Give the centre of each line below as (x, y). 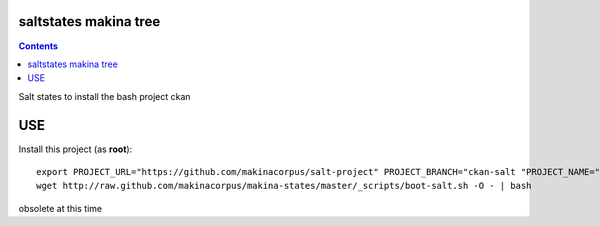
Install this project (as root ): (75, 149)
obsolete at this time (60, 208)
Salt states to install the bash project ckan (104, 96)
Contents (38, 46)
